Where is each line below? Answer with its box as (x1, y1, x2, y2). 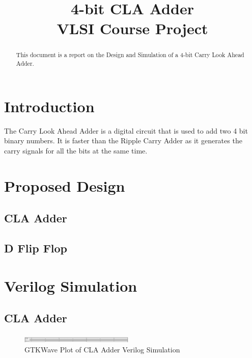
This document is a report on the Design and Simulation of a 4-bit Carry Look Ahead (16, 50, 244, 59)
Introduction (4, 95, 95, 116)
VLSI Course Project (57, 18, 208, 39)
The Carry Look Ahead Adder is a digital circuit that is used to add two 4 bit (4, 125, 248, 136)
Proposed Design (4, 175, 125, 196)
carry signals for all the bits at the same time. (4, 145, 148, 156)
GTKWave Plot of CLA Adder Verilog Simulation (24, 344, 180, 354)
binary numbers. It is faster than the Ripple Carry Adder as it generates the (4, 135, 242, 146)
